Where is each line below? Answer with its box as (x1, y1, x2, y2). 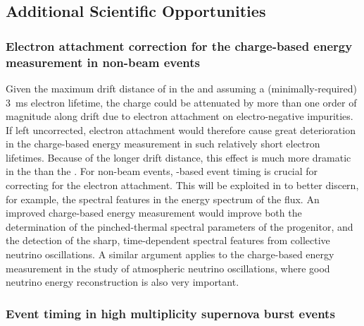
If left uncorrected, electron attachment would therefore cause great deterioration (6, 122, 356, 137)
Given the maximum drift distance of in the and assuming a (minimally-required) (6, 80, 358, 95)
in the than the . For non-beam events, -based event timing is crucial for (6, 164, 318, 179)
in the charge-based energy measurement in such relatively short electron (6, 136, 320, 151)
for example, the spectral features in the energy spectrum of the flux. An (6, 191, 320, 206)
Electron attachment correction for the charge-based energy (6, 37, 353, 54)
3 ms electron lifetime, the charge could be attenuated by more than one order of (6, 95, 357, 109)
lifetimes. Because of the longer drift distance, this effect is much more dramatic (6, 150, 351, 164)
